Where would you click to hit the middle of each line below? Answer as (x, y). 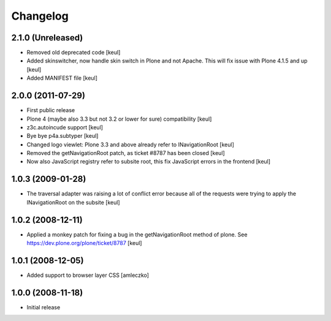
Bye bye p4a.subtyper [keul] (63, 136)
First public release (51, 110)
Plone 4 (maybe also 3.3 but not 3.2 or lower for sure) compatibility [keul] (119, 119)
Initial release (44, 307)
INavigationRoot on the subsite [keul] (73, 202)
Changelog (40, 16)
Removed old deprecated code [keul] (74, 53)
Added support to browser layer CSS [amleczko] (88, 275)
